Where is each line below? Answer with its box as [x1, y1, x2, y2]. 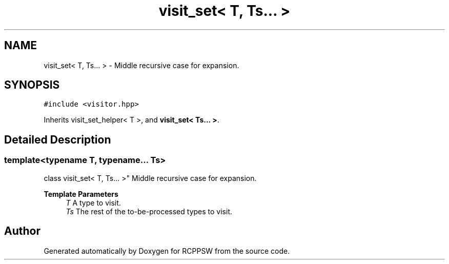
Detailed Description [4, 133, 111, 146]
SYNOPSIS [4, 78, 60, 92]
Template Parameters [44, 189, 118, 198]
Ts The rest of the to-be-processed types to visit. [66, 207, 233, 216]
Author [4, 225, 40, 238]
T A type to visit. [66, 198, 121, 207]
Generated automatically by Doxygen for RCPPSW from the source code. [44, 246, 290, 255]
